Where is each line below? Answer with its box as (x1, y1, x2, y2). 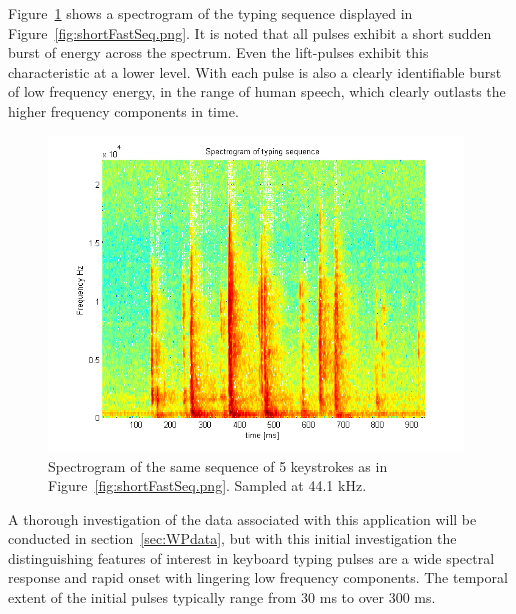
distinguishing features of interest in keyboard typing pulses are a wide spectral (8, 547, 495, 568)
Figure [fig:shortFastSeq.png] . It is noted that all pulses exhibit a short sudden (8, 22, 492, 43)
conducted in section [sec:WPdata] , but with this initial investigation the (8, 528, 457, 549)
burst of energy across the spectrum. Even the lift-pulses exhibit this (8, 42, 429, 63)
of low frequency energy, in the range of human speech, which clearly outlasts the (8, 81, 506, 102)
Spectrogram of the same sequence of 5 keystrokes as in (48, 455, 388, 476)
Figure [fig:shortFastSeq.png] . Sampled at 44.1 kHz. (48, 475, 367, 496)
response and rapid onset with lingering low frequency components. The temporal (8, 567, 508, 588)
